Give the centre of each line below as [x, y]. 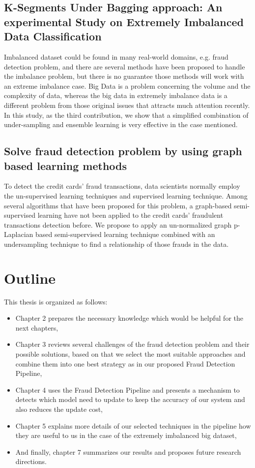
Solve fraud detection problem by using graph [123, 151]
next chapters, [37, 327]
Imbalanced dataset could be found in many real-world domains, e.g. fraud [116, 56]
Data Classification [53, 36]
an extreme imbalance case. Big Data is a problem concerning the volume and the [127, 85]
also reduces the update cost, [59, 409]
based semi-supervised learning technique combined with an [125, 234]
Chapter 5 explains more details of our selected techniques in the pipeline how [133, 425]
